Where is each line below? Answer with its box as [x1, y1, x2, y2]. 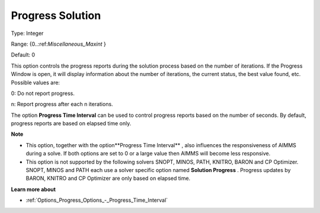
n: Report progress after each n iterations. [11, 101, 113, 108]
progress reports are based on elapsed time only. [11, 120, 132, 127]
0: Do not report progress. [11, 90, 75, 97]
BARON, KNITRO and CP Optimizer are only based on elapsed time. [25, 175, 191, 182]
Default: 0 [11, 51, 36, 59]
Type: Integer [11, 30, 44, 37]
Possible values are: [11, 79, 60, 86]
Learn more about [11, 186, 56, 193]
